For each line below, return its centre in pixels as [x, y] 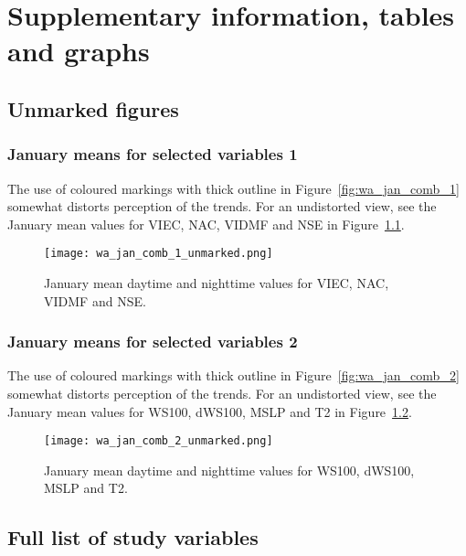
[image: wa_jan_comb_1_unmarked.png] [159, 254]
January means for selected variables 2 [153, 342]
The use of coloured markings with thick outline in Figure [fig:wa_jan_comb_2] [233, 375]
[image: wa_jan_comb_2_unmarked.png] [159, 441]
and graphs [79, 51]
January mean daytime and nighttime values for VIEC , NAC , [217, 283]
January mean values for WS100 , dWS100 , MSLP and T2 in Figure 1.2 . [210, 411]
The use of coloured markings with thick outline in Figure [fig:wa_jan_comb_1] [233, 188]
